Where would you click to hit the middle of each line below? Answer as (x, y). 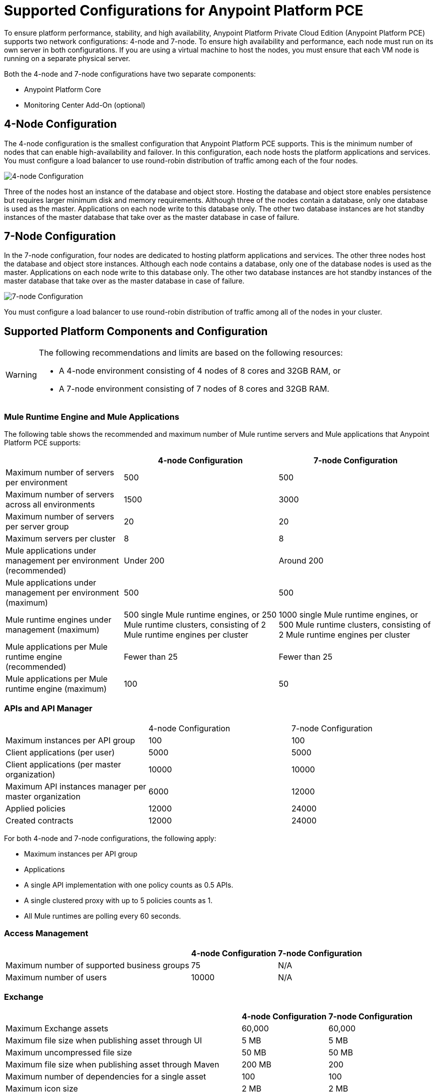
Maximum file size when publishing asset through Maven (112, 1065)
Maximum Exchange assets (57, 1029)
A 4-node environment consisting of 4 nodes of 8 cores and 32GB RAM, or (200, 371)
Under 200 (144, 561)
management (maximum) (52, 630)
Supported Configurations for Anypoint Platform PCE (184, 11)
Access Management (46, 933)
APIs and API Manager (48, 709)
